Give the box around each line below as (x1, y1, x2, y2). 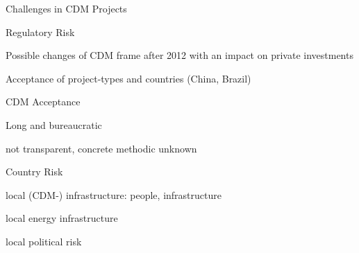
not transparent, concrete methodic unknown (6, 141, 197, 155)
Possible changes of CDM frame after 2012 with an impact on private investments (6, 48, 353, 62)
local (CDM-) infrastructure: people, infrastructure (6, 187, 222, 202)
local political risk (6, 234, 82, 248)
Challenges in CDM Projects (6, 1, 127, 15)
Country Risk (6, 164, 63, 179)
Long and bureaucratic (6, 117, 102, 132)
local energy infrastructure (6, 211, 118, 225)
